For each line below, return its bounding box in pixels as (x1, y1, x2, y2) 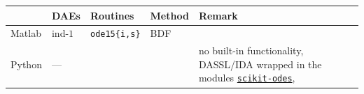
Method (150, 8, 189, 22)
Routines (90, 8, 134, 22)
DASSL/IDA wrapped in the (198, 56, 322, 71)
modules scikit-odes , (198, 70, 295, 85)
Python (10, 56, 42, 71)
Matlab (10, 26, 41, 40)
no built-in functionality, (198, 43, 304, 58)
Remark (198, 8, 238, 22)
